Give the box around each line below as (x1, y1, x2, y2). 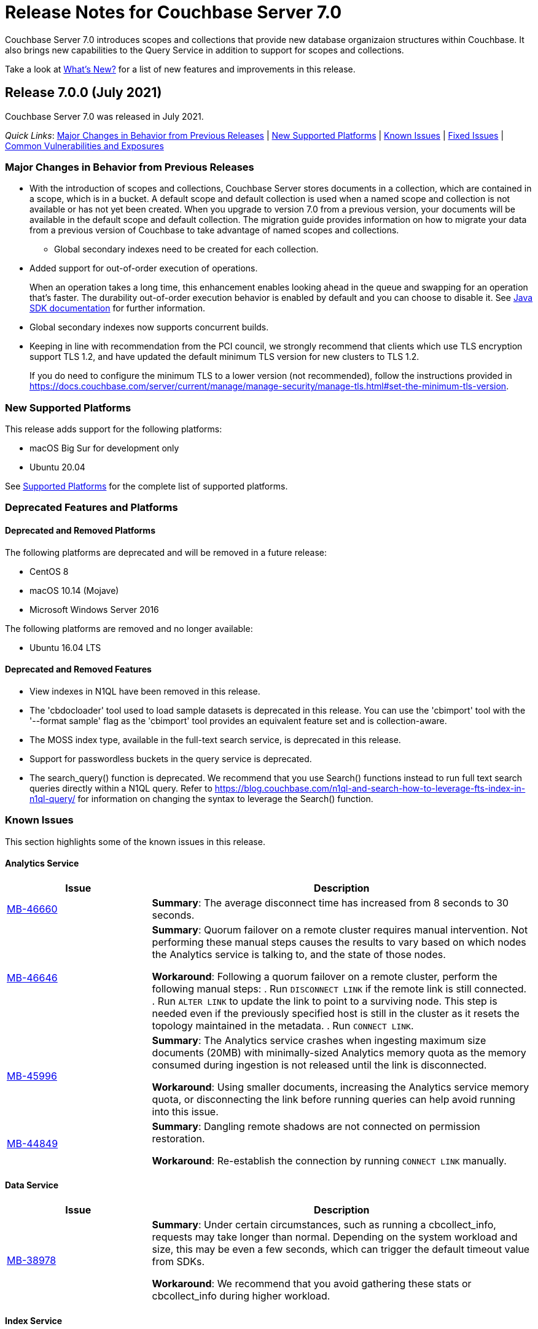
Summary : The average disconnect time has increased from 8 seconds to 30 (152, 896, 509, 909)
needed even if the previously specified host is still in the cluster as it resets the (152, 1007, 520, 1019)
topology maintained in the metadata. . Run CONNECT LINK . (152, 1019, 414, 1032)
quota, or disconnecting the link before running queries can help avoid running (152, 1093, 515, 1105)
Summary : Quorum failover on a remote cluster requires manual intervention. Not (152, 923, 528, 936)
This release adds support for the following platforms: (5, 424, 222, 435)
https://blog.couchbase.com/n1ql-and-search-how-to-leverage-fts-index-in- (214, 782, 526, 793)
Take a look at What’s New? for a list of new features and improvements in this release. (5, 63, 356, 74)
